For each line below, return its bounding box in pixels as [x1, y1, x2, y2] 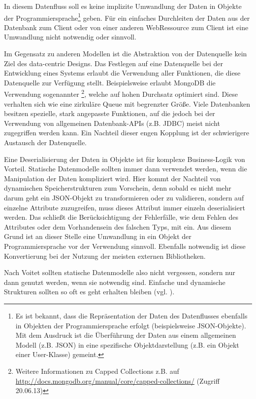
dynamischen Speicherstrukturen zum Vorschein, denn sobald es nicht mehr [4, 183, 231, 193]
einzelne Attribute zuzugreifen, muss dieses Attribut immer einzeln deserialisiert [4, 202, 245, 212]
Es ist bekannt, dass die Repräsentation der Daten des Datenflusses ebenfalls [15, 310, 248, 320]
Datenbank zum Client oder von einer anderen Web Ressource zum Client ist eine [4, 22, 249, 32]
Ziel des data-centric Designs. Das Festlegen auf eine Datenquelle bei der [4, 58, 223, 68]
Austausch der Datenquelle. [4, 137, 87, 148]
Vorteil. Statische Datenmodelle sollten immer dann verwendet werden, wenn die [4, 163, 247, 174]
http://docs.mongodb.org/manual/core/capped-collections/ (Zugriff [15, 375, 220, 386]
